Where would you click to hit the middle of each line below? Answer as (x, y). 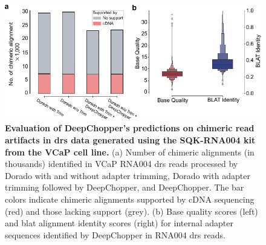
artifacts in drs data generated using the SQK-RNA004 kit (130, 139)
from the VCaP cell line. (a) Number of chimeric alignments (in (130, 152)
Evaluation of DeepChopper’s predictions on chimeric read (130, 128)
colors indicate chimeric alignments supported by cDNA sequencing (130, 199)
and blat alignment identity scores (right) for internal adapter (119, 223)
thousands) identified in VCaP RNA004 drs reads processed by (122, 164)
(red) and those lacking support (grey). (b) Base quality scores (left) (131, 211)
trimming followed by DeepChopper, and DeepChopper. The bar (125, 187)
